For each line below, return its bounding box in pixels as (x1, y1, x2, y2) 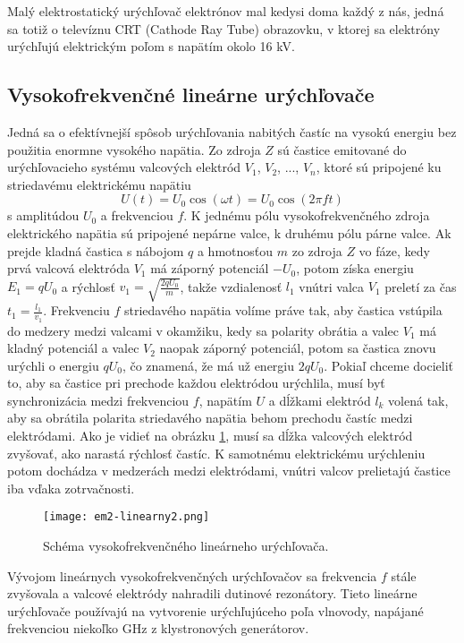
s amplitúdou (7, 206, 80, 225)
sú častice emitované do (277, 140, 407, 159)
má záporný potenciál (150, 259, 269, 278)
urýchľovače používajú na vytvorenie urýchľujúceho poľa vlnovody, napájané (7, 601, 424, 620)
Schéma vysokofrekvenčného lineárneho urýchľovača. (43, 536, 329, 555)
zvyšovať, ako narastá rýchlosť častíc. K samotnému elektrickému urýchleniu (7, 443, 426, 462)
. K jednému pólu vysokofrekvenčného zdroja (183, 206, 430, 225)
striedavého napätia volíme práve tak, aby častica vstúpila (123, 301, 443, 320)
